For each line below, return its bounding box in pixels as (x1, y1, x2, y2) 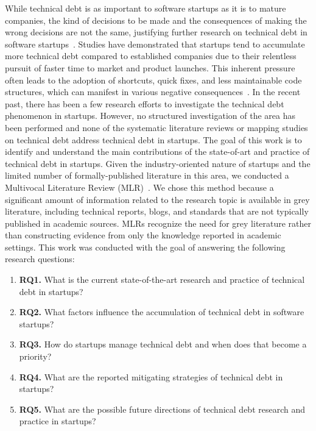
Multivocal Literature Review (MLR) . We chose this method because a (5, 180, 274, 193)
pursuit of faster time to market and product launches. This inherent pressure (5, 61, 295, 74)
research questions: (5, 252, 75, 265)
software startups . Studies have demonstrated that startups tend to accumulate (5, 37, 305, 50)
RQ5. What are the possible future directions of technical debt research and (19, 402, 305, 415)
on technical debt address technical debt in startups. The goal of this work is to (5, 133, 302, 146)
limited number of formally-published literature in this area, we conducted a (5, 169, 289, 182)
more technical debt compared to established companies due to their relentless (5, 49, 297, 62)
